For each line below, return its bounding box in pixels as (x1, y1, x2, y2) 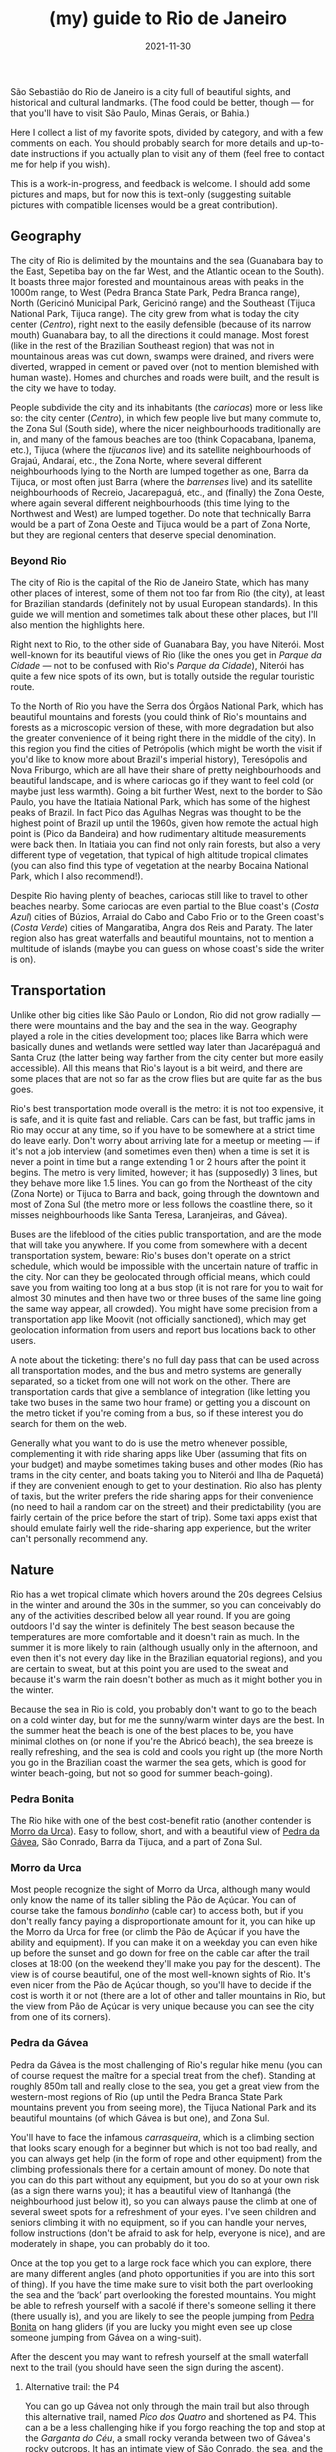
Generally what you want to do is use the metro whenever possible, (10, 1437, 288, 1449)
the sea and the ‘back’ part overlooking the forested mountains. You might (10, 2288, 317, 2301)
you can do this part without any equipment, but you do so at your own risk (10, 2173, 320, 2186)
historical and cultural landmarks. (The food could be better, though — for (10, 96, 315, 108)
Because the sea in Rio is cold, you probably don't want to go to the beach (10, 1703, 318, 1715)
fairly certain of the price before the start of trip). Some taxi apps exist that (10, 1511, 318, 1523)
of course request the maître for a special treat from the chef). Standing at (10, 2069, 316, 2081)
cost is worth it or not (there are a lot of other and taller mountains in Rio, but (10, 1990, 326, 2002)
